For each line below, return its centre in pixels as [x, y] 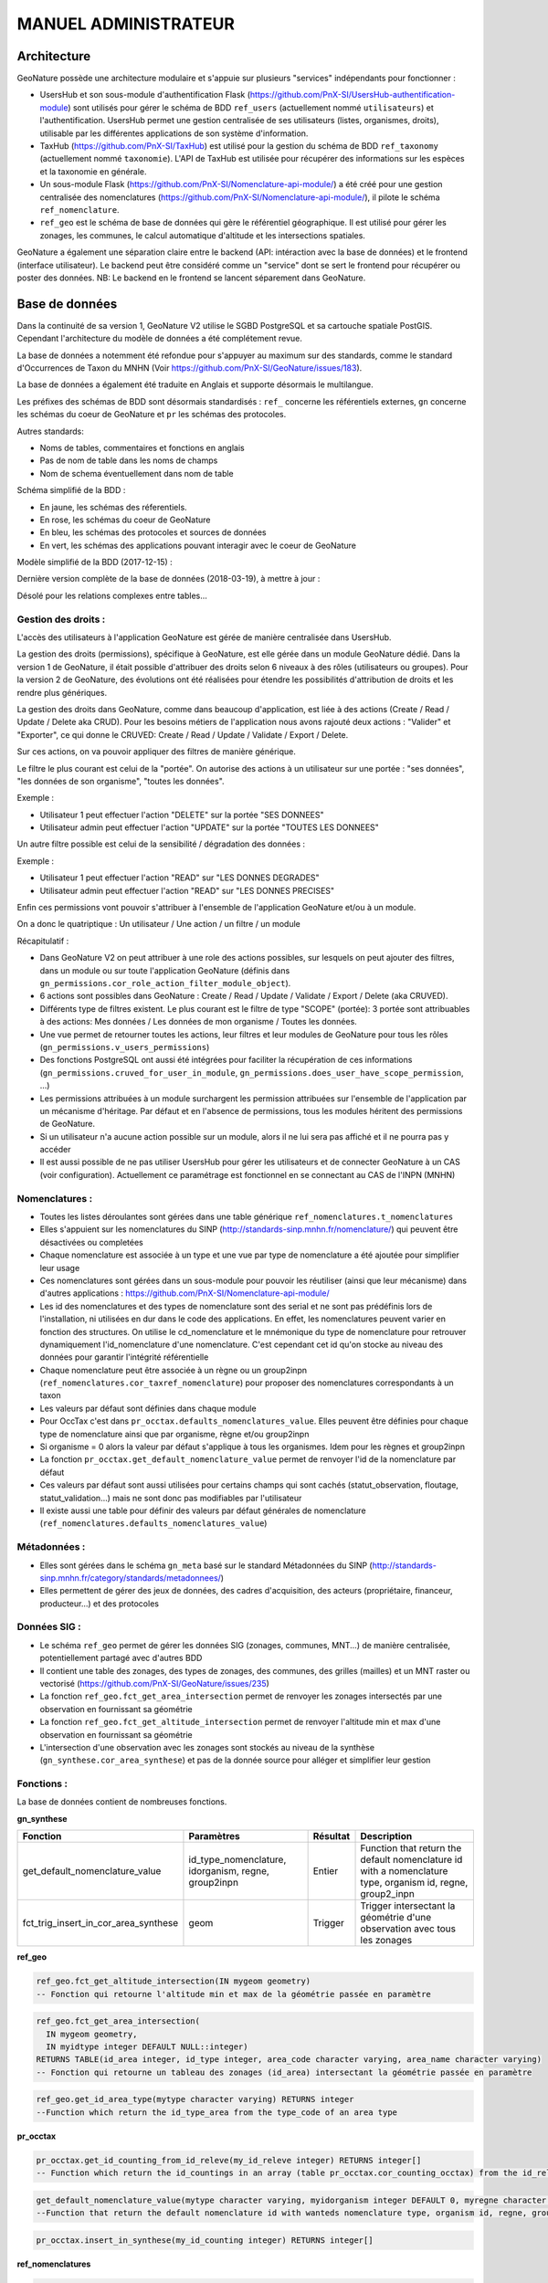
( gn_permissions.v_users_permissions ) [125, 1047]
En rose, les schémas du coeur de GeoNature [125, 520]
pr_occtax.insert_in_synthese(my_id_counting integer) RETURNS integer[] [205, 2240]
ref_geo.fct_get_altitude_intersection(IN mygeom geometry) [174, 1981]
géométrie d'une [396, 1918]
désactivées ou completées [91, 1242]
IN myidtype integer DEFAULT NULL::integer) [147, 2046]
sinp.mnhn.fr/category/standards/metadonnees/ [130, 1578]
